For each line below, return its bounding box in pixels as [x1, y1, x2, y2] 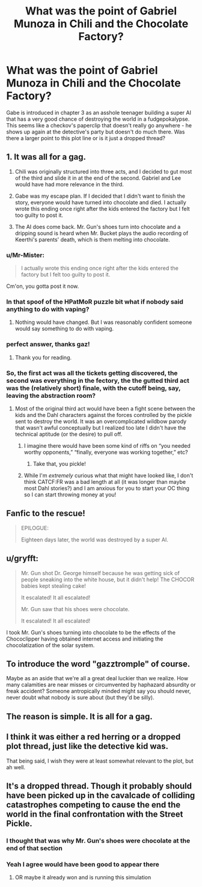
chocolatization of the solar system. [6, 641, 95, 648]
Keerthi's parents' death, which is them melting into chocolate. [14, 236, 170, 243]
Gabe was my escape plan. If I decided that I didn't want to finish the [14, 192, 185, 200]
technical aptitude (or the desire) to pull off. [14, 430, 123, 437]
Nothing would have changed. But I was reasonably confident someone [14, 319, 192, 326]
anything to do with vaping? [6, 305, 90, 313]
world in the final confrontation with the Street [6, 809, 183, 819]
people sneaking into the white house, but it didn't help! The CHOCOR [20, 576, 195, 583]
